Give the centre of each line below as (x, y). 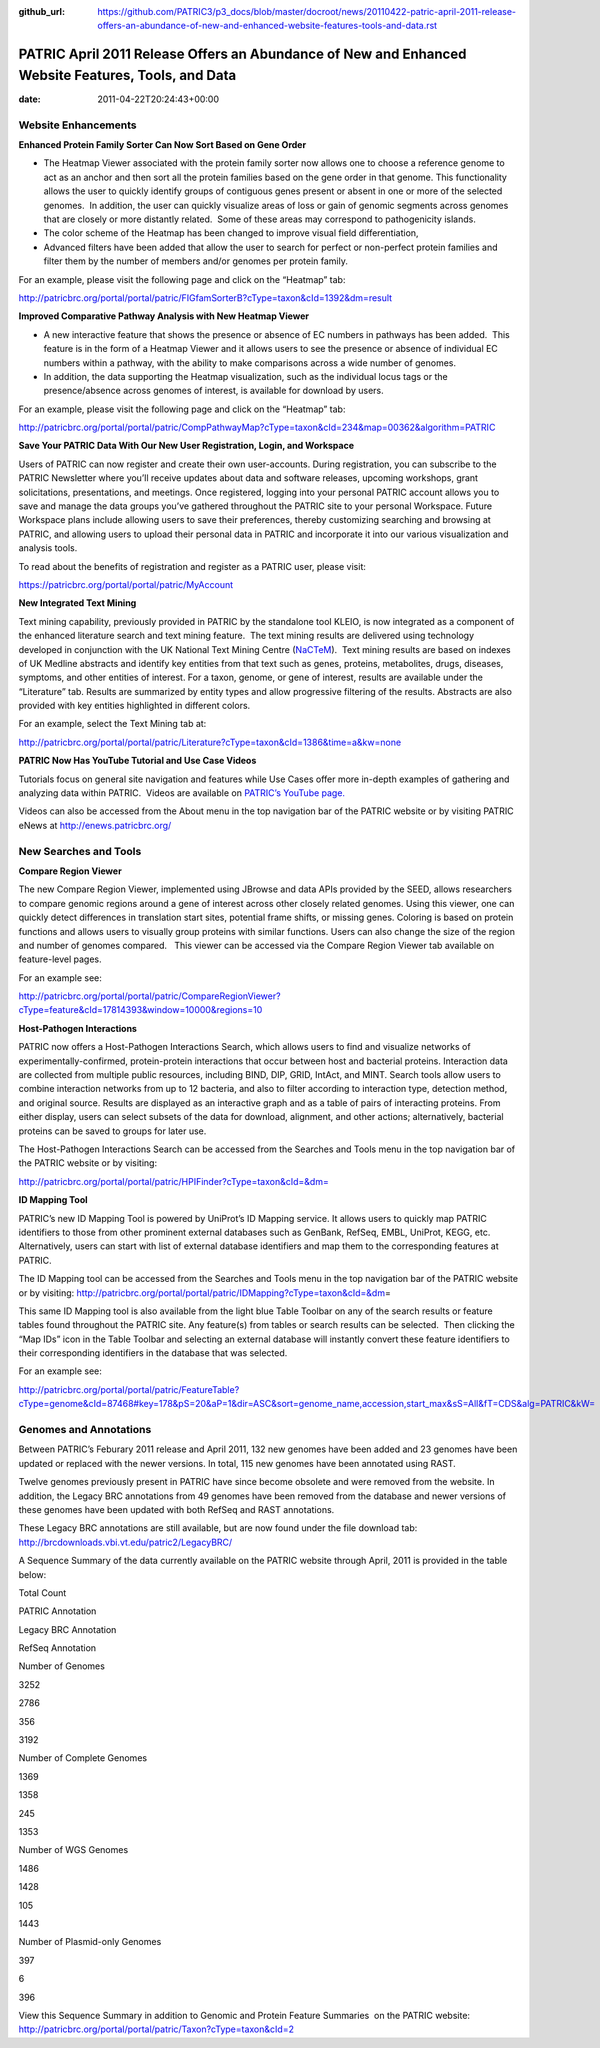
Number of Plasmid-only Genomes (90, 1942)
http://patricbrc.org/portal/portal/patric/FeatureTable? (129, 1389)
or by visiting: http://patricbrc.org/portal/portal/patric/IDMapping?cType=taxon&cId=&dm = (205, 1292)
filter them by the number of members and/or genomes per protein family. (196, 261)
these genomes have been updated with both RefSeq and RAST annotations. (176, 1509)
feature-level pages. (60, 959)
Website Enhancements (77, 125)
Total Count (42, 1592)
